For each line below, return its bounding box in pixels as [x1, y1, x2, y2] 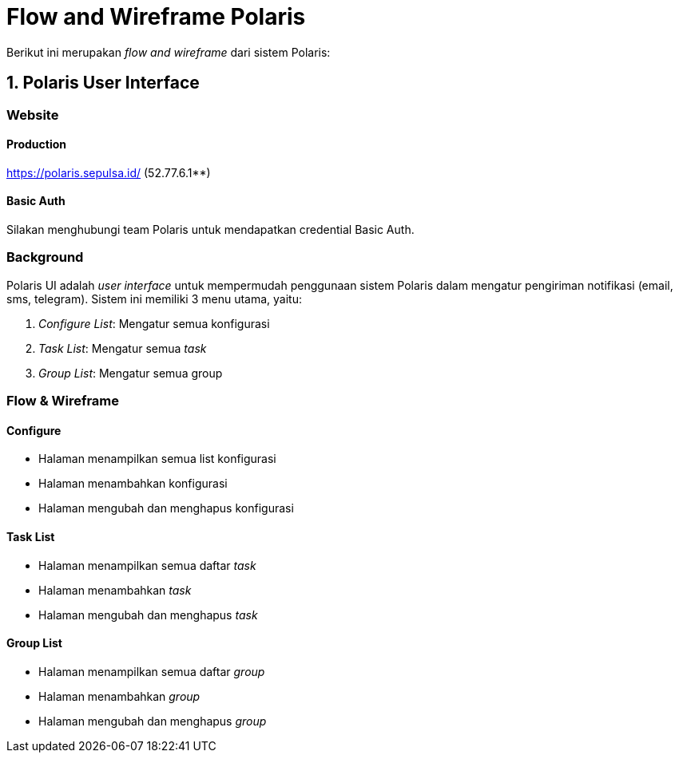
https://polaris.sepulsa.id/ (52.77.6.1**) [6, 165, 211, 180]
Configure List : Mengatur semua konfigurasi [38, 316, 270, 330]
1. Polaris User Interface [6, 73, 200, 93]
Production [6, 137, 67, 152]
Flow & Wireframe [6, 393, 120, 409]
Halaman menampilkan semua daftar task [38, 558, 256, 572]
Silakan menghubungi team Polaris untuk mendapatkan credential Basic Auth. [6, 223, 415, 237]
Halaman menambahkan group [38, 689, 201, 703]
